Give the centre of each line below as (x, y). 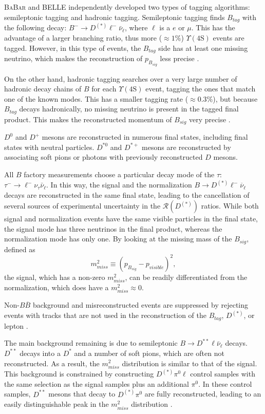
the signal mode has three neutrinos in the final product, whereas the (113, 228)
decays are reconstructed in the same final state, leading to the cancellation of (127, 194)
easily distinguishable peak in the (56, 404)
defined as (20, 249)
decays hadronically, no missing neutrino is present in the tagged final (129, 109)
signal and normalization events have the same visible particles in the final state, (131, 219)
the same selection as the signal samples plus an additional (97, 383)
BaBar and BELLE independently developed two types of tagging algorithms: (127, 7)
